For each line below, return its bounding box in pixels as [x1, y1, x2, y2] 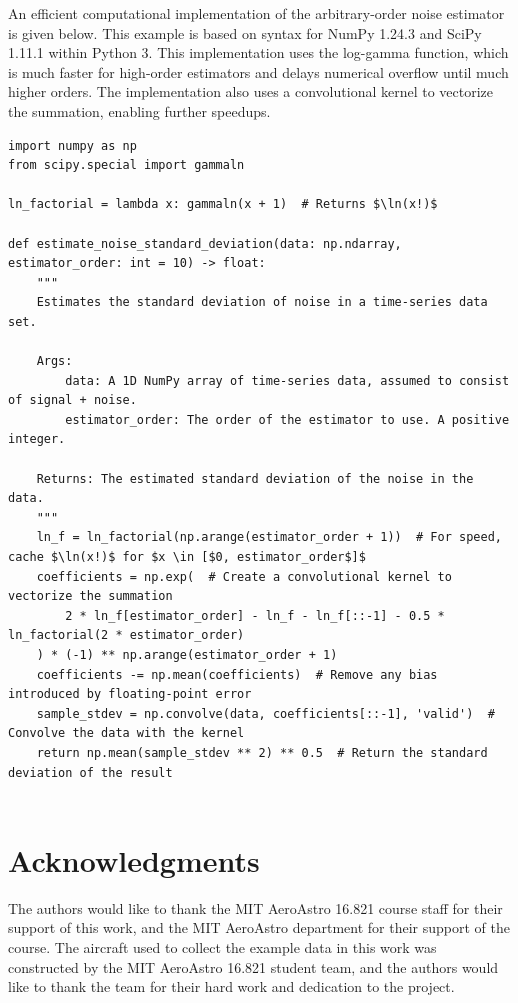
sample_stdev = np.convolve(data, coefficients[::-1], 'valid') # [36, 706, 495, 721]
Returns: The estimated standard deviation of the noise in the [36, 471, 474, 486]
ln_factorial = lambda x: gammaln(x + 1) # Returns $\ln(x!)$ [8, 197, 438, 212]
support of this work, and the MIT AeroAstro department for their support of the [8, 917, 510, 938]
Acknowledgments [8, 839, 260, 880]
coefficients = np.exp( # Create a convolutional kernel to [36, 569, 452, 584]
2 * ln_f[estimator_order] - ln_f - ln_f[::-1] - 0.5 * [65, 608, 445, 623]
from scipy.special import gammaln [8, 158, 245, 173]
